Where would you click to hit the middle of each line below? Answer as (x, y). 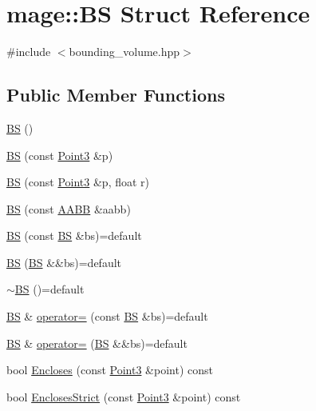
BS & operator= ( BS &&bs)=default (97, 343)
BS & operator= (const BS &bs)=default (107, 316)
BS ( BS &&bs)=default (64, 262)
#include (29, 52)
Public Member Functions (116, 95)
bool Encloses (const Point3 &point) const (110, 370)
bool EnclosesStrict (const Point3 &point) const (124, 396)
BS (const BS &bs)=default (74, 235)
